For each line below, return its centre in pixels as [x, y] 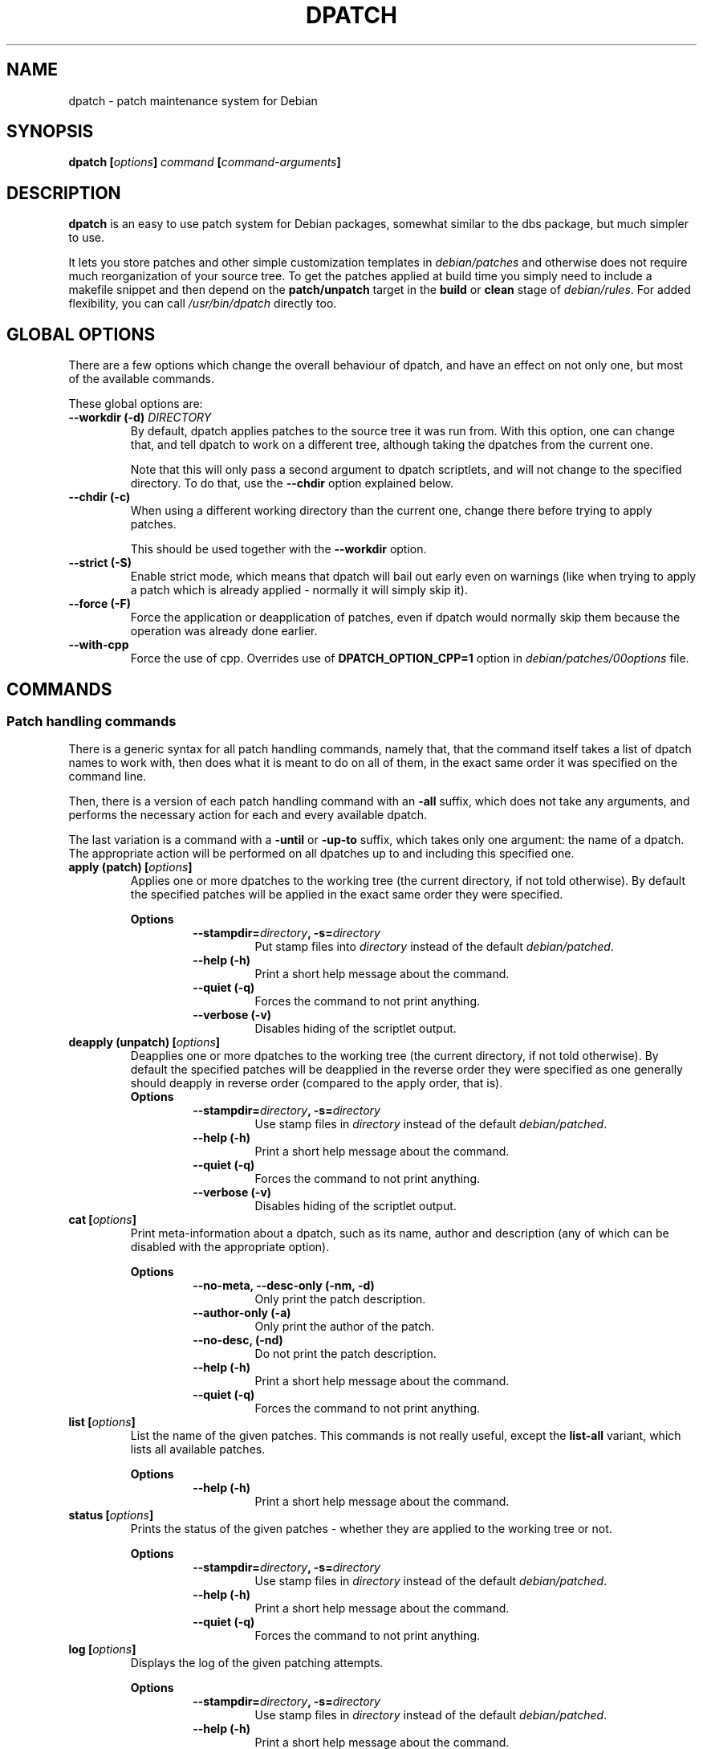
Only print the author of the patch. [345, 1327]
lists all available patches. [198, 1449]
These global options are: [136, 404]
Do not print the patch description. [345, 1354]
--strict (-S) [100, 563]
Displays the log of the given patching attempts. [257, 1663]
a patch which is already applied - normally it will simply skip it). [299, 590]
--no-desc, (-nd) [238, 1340]
